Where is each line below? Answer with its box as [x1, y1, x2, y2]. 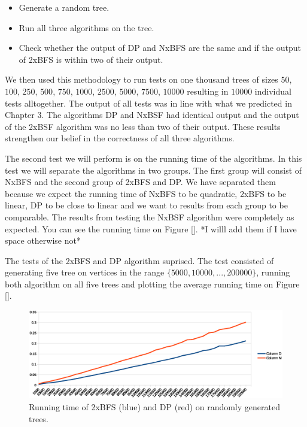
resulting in [187, 84, 229, 97]
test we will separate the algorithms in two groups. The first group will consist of [5, 163, 302, 176]
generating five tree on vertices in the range [5, 266, 165, 278]
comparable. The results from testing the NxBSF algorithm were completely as [5, 210, 294, 223]
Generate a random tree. [19, 1, 110, 13]
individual [254, 84, 291, 97]
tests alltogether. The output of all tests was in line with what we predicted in [5, 96, 292, 109]
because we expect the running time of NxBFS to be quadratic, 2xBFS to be [5, 187, 287, 199]
